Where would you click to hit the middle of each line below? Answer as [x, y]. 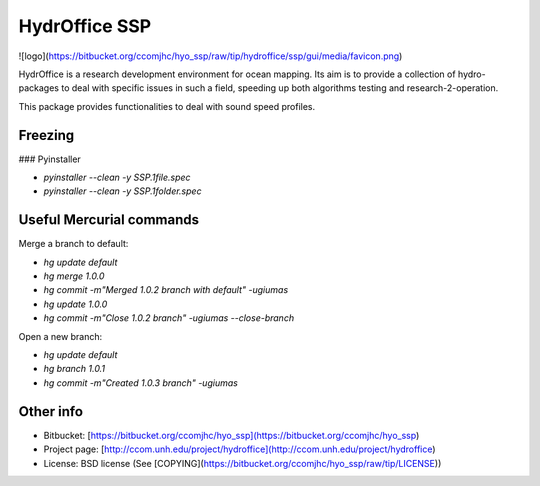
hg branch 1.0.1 [74, 369]
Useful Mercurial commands [109, 220]
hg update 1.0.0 [75, 304]
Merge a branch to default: [73, 244]
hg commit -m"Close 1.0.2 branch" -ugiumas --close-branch [169, 318]
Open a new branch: [60, 336]
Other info [51, 411]
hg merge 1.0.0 [74, 276]
